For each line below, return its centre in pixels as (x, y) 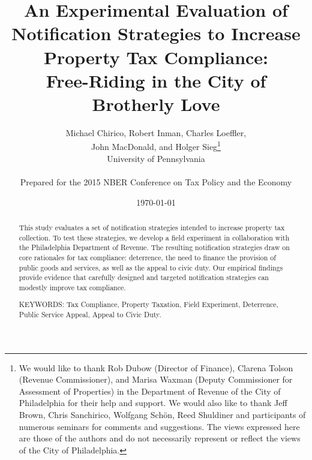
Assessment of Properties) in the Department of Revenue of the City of (150, 391)
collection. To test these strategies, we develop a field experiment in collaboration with (154, 237)
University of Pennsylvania (156, 158)
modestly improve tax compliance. (72, 287)
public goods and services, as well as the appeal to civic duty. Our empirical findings (151, 267)
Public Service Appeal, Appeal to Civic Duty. (90, 315)
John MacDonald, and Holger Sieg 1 (156, 146)
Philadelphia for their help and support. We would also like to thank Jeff (153, 403)
